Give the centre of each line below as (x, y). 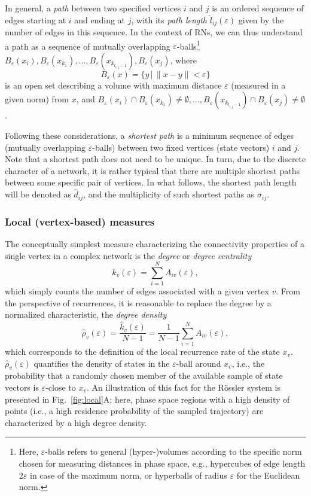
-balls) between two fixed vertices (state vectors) (181, 147)
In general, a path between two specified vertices (93, 8)
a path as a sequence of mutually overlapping (88, 46)
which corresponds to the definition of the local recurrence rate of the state (142, 352)
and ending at (100, 19)
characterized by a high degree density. (76, 422)
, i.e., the (248, 363)
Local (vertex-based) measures (80, 221)
